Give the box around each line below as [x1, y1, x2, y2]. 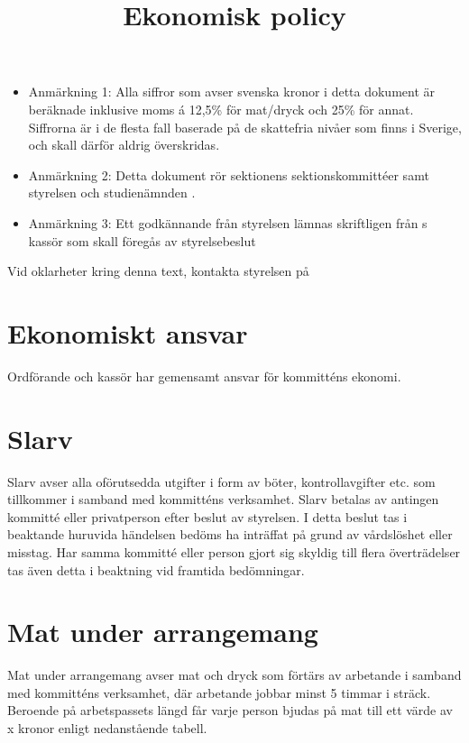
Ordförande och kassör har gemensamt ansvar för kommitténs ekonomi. [7, 366, 401, 385]
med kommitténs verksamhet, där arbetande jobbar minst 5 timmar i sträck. [7, 683, 431, 702]
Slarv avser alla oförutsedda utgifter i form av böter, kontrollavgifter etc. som [7, 472, 436, 491]
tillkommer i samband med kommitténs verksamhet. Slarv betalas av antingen [7, 490, 439, 509]
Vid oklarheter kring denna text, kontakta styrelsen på [7, 261, 309, 280]
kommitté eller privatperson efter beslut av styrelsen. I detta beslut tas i [7, 507, 408, 526]
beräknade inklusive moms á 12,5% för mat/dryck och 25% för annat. [28, 99, 414, 118]
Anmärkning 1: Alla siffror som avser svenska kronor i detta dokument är [28, 82, 436, 101]
